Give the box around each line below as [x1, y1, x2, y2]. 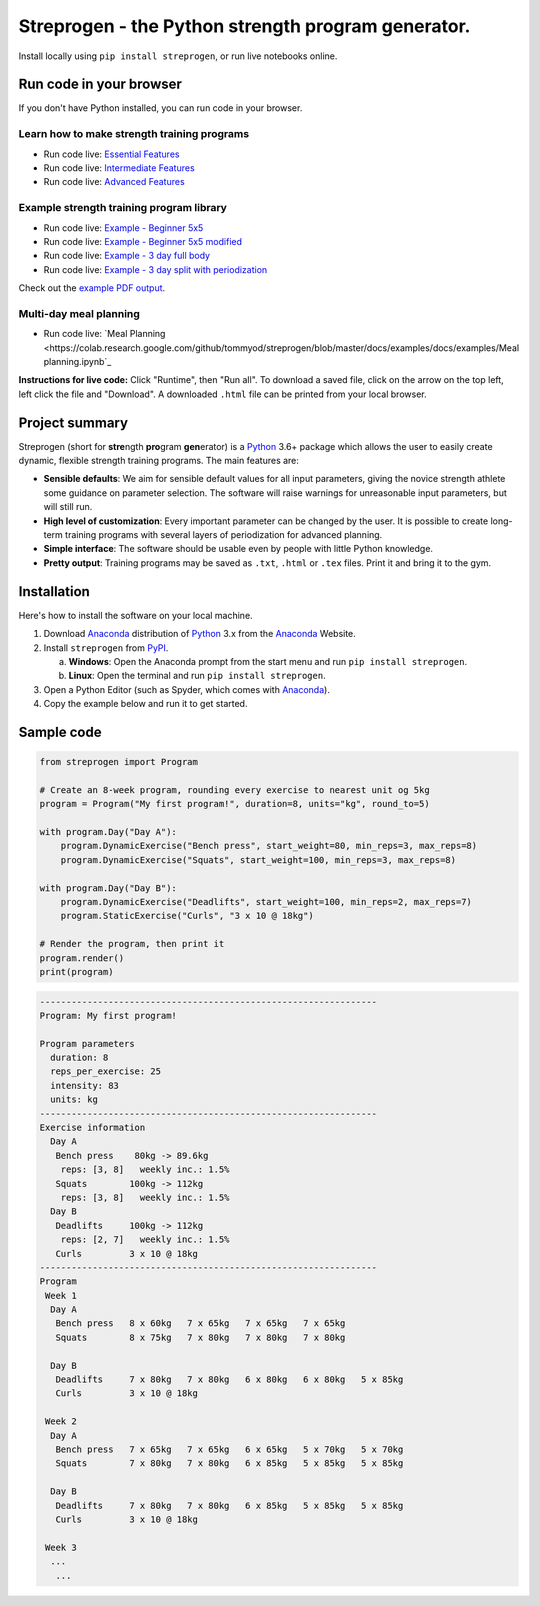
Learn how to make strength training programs [18, 127, 250, 141]
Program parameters [39, 1038, 135, 1049]
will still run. [43, 501, 93, 513]
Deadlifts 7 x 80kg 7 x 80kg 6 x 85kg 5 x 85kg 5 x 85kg [55, 1500, 404, 1511]
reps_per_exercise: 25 [50, 1066, 162, 1077]
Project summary [18, 414, 129, 431]
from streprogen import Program [39, 756, 199, 768]
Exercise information [39, 1122, 146, 1134]
